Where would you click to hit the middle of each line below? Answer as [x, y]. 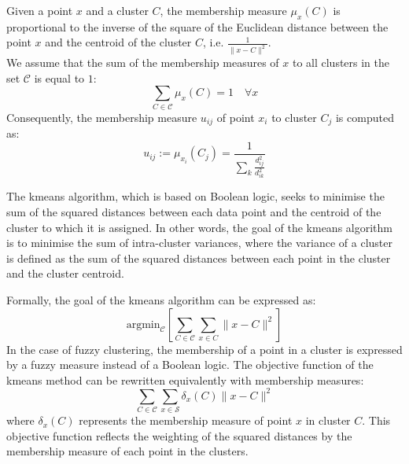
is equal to [59, 77]
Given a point [40, 10]
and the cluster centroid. [65, 273]
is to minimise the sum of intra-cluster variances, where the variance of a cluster [200, 243]
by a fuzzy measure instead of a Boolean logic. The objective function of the [190, 365]
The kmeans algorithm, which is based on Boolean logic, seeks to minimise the [195, 196]
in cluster [328, 420]
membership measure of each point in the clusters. [127, 451]
